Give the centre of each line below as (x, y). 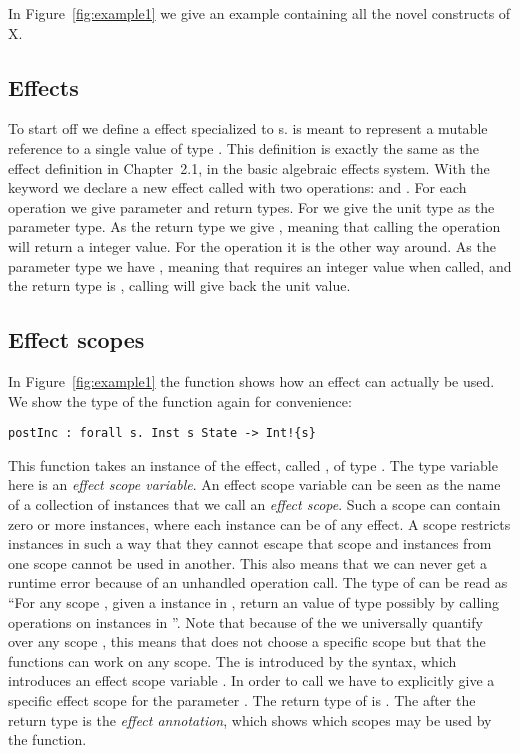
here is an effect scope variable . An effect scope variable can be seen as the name (254, 484)
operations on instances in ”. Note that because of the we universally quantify (245, 621)
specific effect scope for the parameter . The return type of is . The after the (242, 699)
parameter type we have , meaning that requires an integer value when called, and (260, 265)
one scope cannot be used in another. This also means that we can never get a (248, 562)
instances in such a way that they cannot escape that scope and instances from (250, 543)
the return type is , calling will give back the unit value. (179, 285)
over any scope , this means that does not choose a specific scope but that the (247, 641)
